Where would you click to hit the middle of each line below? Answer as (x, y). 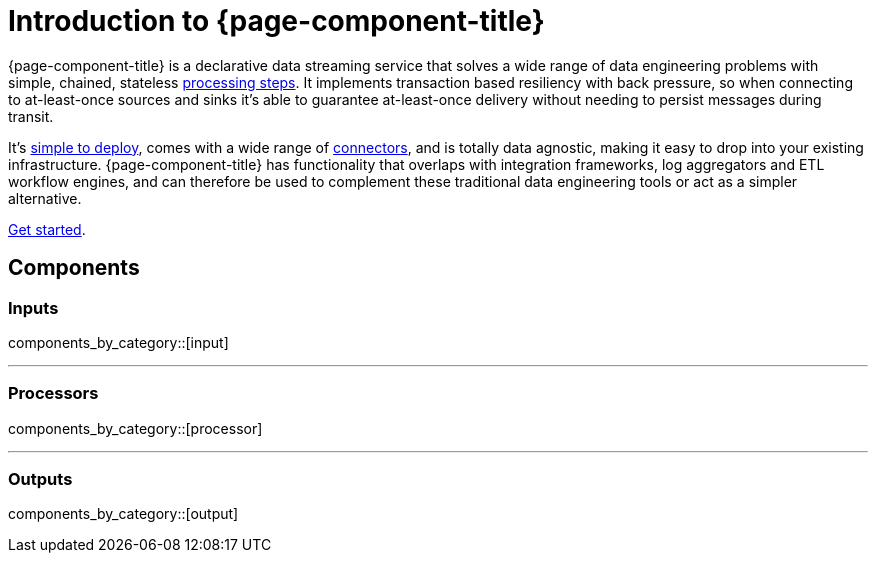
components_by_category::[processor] (135, 428)
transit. (31, 116)
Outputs (40, 479)
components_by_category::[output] (123, 514)
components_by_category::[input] (118, 342)
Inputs (33, 307)
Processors (53, 393)
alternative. (45, 198)
